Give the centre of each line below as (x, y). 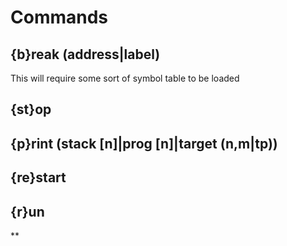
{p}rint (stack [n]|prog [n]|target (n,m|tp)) (144, 143)
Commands (59, 17)
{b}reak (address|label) (85, 54)
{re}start (38, 177)
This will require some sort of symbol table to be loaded (125, 78)
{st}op (31, 109)
